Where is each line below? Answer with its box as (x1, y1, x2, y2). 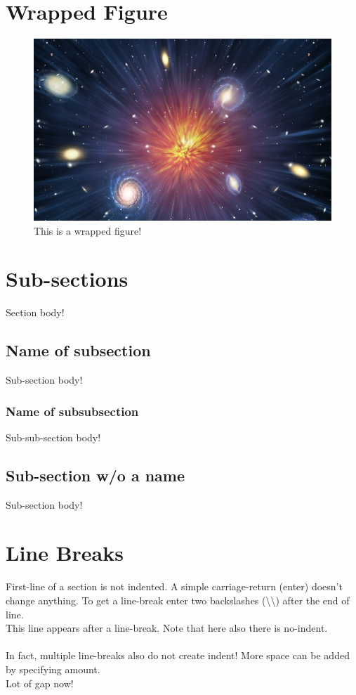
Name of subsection (6, 339, 151, 361)
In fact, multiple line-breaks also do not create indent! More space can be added (6, 648, 350, 663)
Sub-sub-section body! (6, 429, 101, 444)
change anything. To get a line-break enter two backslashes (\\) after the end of (6, 593, 350, 608)
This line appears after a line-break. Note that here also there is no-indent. (6, 621, 328, 635)
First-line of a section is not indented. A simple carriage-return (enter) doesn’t (6, 579, 343, 594)
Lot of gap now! (6, 675, 74, 690)
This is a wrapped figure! (34, 223, 142, 238)
